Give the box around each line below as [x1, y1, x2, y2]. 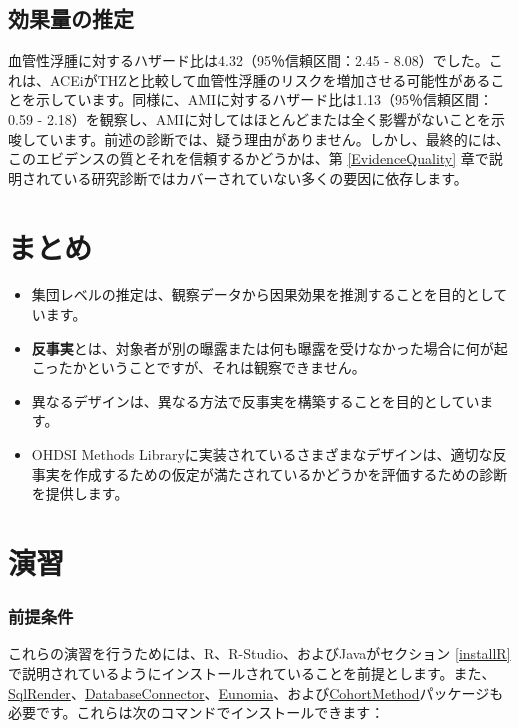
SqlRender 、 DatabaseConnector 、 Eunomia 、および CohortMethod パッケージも [8, 682, 504, 703]
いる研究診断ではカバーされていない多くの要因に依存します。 [63, 167, 468, 188]
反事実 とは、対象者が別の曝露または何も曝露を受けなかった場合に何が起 [31, 337, 508, 358]
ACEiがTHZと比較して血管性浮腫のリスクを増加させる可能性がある [49, 69, 491, 90]
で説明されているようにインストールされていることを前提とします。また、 [8, 663, 496, 684]
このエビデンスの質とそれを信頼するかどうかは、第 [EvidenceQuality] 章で [8, 148, 489, 169]
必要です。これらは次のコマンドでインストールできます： [8, 702, 385, 723]
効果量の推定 [8, 3, 134, 34]
